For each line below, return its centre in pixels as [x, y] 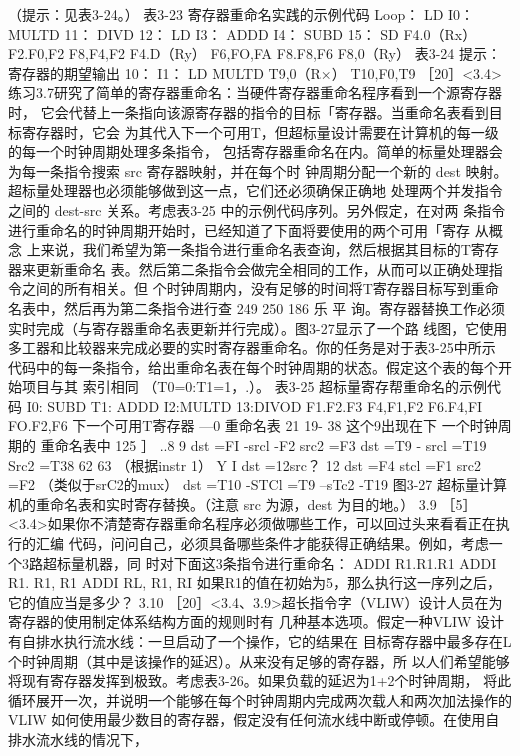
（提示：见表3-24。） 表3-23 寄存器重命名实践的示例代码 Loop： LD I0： [241, 14]
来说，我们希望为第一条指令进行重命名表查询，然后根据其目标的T [255, 249]
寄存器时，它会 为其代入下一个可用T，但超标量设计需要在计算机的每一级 [260, 131]
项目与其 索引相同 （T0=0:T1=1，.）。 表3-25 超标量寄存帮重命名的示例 [254, 386]
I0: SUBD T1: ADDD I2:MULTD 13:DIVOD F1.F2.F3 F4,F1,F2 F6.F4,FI [254, 405]
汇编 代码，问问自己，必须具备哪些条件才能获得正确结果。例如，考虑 [262, 543]
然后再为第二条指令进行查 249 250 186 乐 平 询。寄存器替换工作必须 [284, 307]
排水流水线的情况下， [78, 738]
